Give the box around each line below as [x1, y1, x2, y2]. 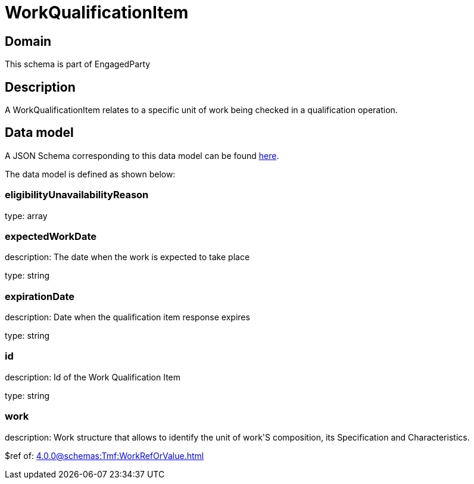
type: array [5, 210, 48, 221]
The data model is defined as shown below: [5, 168, 176, 179]
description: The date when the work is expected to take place [5, 252, 250, 263]
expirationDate [5, 290, 75, 302]
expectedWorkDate [5, 230, 96, 242]
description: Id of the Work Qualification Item [5, 371, 181, 382]
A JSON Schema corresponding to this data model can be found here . [5, 150, 279, 161]
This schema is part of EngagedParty [5, 59, 151, 70]
